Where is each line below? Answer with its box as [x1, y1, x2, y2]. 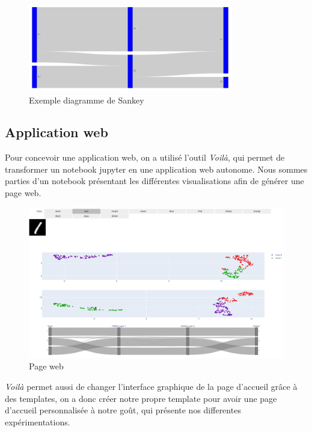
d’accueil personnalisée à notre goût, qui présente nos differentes [5, 404, 241, 416]
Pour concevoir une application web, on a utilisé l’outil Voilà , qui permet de [5, 151, 285, 164]
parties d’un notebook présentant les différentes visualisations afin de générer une [5, 174, 304, 187]
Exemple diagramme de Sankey [29, 93, 144, 106]
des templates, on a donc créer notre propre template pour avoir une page [5, 392, 277, 404]
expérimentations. [5, 415, 70, 428]
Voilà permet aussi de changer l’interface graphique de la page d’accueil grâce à [5, 380, 298, 392]
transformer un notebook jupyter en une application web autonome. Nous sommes [5, 162, 308, 175]
